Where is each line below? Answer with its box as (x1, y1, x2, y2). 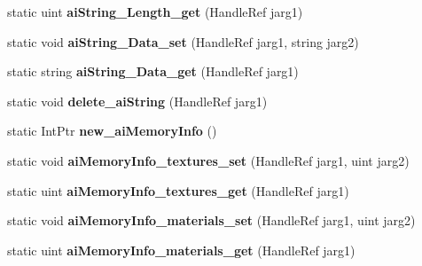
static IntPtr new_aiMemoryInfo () (7, 121, 217, 140)
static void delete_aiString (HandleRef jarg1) (7, 91, 268, 110)
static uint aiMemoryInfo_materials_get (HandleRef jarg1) (7, 240, 356, 259)
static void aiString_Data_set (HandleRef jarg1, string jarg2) (7, 32, 359, 51)
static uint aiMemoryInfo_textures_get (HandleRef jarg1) (7, 181, 349, 199)
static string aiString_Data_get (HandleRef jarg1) (7, 62, 299, 81)
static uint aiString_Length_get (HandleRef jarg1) (7, 3, 303, 20)
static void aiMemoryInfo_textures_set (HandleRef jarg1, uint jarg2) (7, 151, 410, 169)
